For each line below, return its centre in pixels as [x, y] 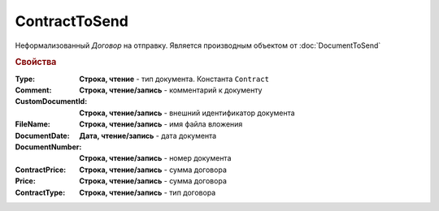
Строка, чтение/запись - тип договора [148, 192]
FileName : [33, 124]
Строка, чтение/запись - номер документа [155, 158]
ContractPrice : [41, 170]
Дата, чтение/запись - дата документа [148, 136]
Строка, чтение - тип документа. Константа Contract [174, 79]
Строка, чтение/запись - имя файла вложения [161, 124]
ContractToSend [72, 21]
